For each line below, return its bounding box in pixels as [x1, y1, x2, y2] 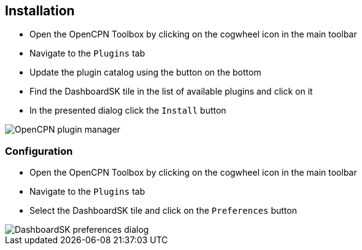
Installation [5, 3, 75, 18]
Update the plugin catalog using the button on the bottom [29, 67, 261, 78]
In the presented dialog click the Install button [29, 105, 226, 116]
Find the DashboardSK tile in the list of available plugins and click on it [29, 86, 313, 97]
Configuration [5, 144, 73, 157]
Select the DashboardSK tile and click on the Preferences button [29, 205, 297, 216]
